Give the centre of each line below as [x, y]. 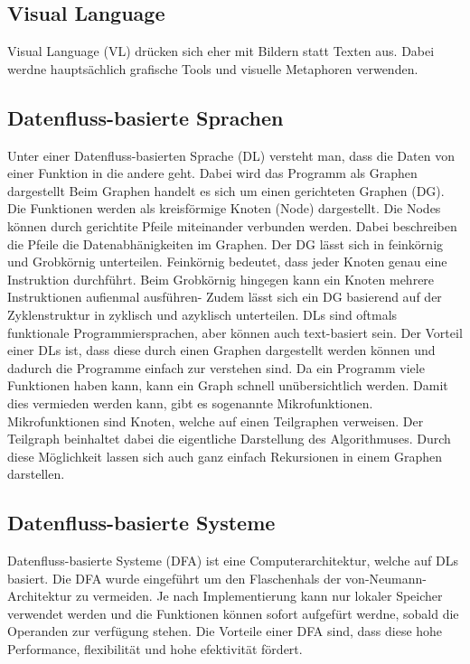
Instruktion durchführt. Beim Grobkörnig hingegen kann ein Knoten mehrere [221, 279]
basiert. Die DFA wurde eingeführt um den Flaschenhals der [174, 578]
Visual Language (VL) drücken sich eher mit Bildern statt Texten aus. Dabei [221, 51]
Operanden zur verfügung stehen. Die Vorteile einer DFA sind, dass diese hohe [225, 631]
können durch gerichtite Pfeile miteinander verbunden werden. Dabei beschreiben [232, 225]
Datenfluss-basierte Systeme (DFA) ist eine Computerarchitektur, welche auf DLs [233, 561]
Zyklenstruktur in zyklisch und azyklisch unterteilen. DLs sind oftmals [202, 314]
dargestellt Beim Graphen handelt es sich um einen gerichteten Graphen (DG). [226, 190]
